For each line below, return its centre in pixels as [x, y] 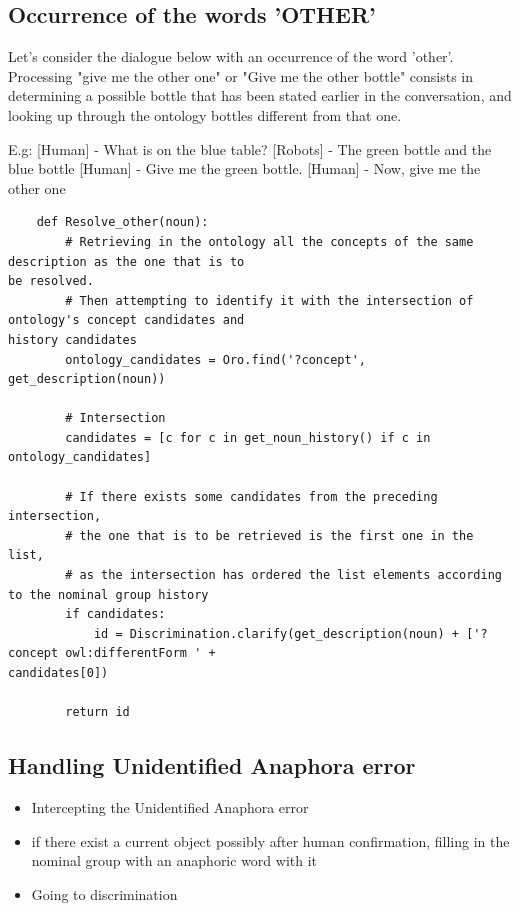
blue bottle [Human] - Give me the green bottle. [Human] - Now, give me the [244, 168]
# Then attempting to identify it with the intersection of [269, 300]
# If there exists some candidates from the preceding [251, 496]
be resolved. [51, 281]
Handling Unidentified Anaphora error [212, 765]
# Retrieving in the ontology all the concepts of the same [269, 241]
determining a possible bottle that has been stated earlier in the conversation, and [260, 95]
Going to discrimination [104, 893]
